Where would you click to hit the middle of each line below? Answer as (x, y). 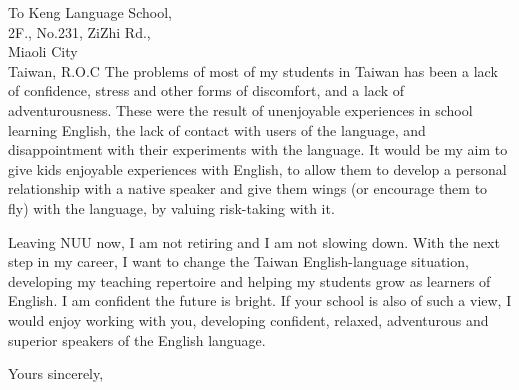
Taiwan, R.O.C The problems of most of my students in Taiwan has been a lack (253, 70)
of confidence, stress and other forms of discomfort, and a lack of (206, 90)
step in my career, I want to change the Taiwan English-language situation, (238, 261)
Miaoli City (43, 51)
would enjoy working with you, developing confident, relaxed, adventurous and (248, 319)
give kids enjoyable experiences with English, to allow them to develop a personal (257, 168)
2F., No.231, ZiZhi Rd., (79, 31)
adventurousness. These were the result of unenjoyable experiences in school (240, 109)
